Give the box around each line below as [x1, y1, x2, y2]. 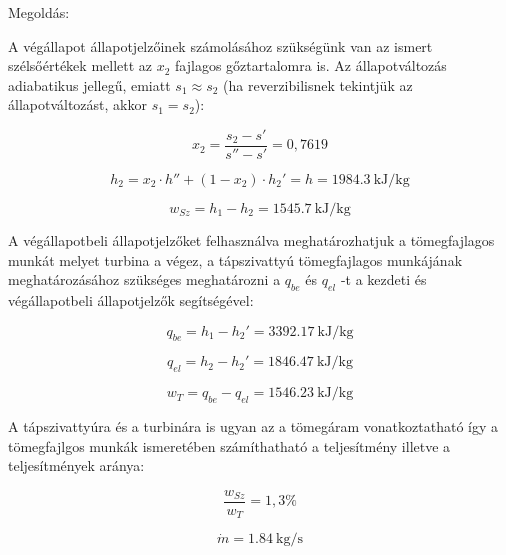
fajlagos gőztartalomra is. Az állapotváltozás [175, 55, 447, 76]
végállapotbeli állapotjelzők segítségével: [8, 290, 254, 311]
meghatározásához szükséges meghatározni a [8, 269, 281, 290]
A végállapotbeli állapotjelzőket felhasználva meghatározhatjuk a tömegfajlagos [8, 230, 495, 251]
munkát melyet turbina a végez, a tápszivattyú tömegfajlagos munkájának [8, 249, 463, 270]
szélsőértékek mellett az [8, 55, 153, 76]
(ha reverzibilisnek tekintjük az [223, 74, 413, 95]
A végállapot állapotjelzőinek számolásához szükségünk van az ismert [8, 35, 433, 56]
